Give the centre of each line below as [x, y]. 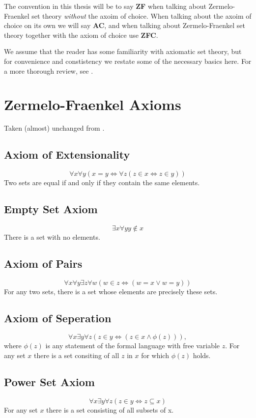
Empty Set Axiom [51, 209]
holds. [202, 355]
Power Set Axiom [49, 382]
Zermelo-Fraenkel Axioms [93, 104]
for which [155, 355]
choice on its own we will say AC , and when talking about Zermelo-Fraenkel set [125, 25]
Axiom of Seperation [58, 318]
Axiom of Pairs [43, 263]
